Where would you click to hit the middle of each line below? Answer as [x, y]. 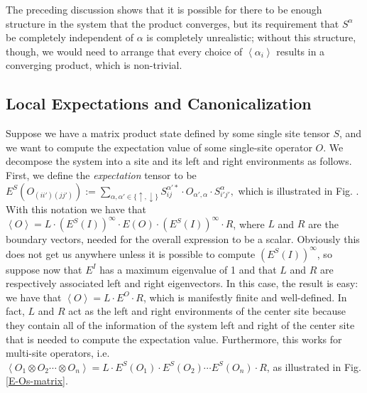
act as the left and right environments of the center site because [207, 311]
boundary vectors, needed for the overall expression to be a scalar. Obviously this [183, 239]
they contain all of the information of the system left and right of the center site [180, 324]
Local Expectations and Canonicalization [159, 103]
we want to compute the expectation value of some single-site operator [159, 147]
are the [323, 224]
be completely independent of [70, 37]
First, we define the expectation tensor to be [101, 174]
